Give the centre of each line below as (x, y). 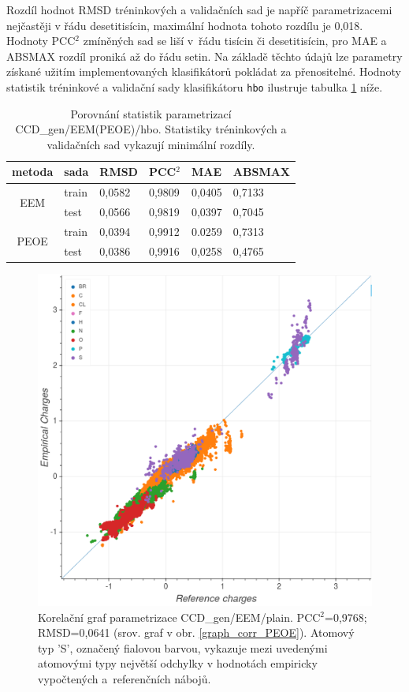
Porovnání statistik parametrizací (151, 113)
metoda (33, 172)
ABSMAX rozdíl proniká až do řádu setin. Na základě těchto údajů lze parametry (204, 56)
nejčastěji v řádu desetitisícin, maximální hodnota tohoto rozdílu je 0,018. (185, 25)
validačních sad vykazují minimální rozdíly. (151, 144)
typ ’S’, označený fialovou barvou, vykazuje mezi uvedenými (183, 647)
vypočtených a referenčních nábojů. (125, 678)
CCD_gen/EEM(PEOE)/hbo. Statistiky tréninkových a (151, 129)
